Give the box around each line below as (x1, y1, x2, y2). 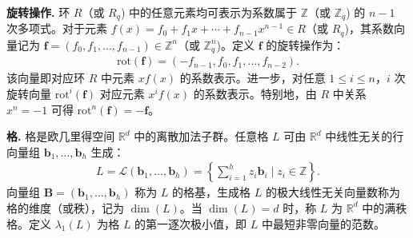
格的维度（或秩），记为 (6, 199, 124, 216)
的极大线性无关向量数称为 (265, 184, 400, 200)
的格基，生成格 (172, 184, 251, 200)
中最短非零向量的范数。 (261, 215, 385, 232)
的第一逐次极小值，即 (134, 215, 247, 232)
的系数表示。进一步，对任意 (179, 69, 326, 86)
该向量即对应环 (6, 69, 85, 86)
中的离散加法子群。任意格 (134, 128, 269, 145)
